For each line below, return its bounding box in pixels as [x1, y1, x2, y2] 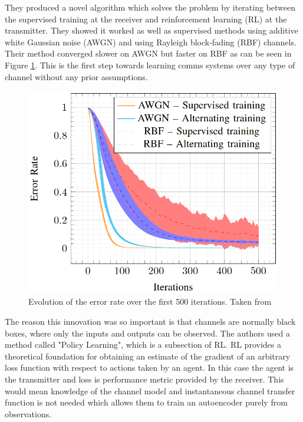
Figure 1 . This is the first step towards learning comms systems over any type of [5, 58, 295, 71]
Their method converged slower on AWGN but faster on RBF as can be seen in [5, 47, 292, 60]
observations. [5, 407, 52, 420]
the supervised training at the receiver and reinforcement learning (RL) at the [5, 12, 287, 25]
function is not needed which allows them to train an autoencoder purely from [5, 396, 288, 408]
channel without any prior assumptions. [5, 70, 148, 83]
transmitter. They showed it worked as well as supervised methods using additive [5, 24, 298, 37]
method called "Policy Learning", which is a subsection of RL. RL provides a [5, 338, 281, 351]
